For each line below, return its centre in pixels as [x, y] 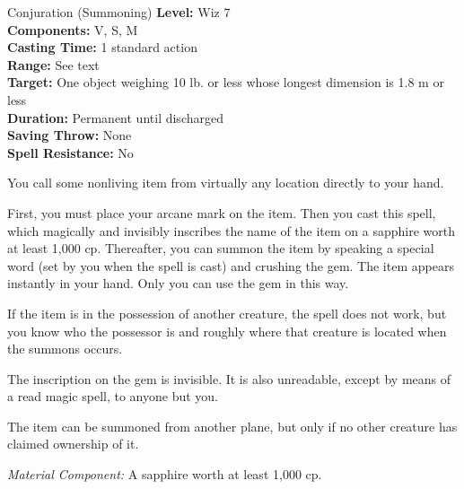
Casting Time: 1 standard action [102, 47]
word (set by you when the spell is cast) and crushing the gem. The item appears [231, 265]
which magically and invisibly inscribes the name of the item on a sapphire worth [231, 230]
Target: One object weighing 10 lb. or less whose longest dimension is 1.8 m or [226, 82]
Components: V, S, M [73, 29]
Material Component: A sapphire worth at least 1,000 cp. [165, 474]
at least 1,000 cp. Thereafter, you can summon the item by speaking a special [221, 248]
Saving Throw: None [70, 135]
